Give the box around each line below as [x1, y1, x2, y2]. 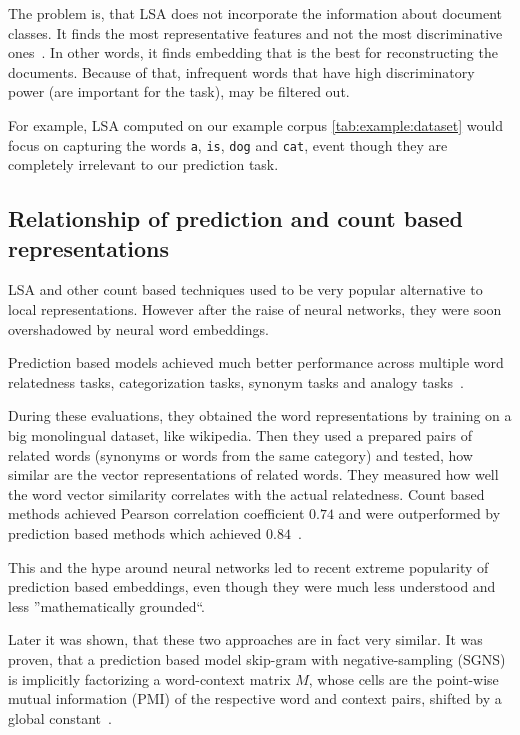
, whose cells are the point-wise [308, 668, 499, 689]
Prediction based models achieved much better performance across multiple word [8, 352, 504, 373]
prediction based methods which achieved [8, 522, 262, 543]
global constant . [8, 707, 112, 728]
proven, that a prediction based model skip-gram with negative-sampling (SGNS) [8, 648, 506, 669]
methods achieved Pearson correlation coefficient [8, 503, 305, 524]
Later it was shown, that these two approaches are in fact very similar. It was [8, 629, 483, 650]
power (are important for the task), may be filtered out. [8, 81, 350, 102]
